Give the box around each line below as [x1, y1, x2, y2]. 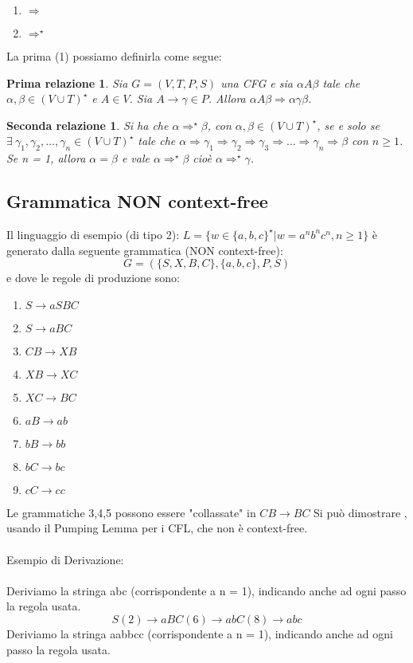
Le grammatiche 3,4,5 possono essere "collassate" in [6, 504, 256, 520]
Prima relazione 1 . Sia [6, 74, 128, 91]
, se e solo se [317, 116, 380, 133]
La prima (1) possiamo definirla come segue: [6, 48, 222, 64]
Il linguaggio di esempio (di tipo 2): [6, 226, 180, 242]
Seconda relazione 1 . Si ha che [6, 116, 169, 133]
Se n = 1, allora [6, 150, 86, 167]
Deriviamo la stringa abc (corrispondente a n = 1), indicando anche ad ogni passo [6, 582, 407, 598]
